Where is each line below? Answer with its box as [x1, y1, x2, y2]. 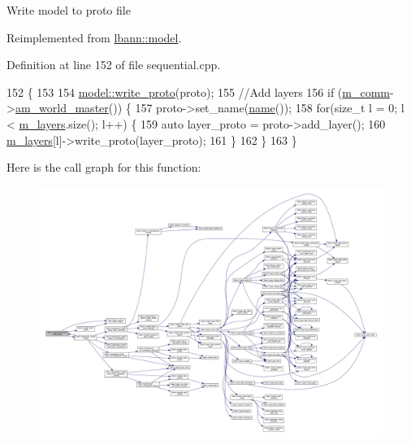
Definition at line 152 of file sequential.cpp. [6, 56, 221, 73]
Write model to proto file [6, 2, 131, 18]
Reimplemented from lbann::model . [6, 28, 182, 46]
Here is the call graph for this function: [6, 159, 201, 176]
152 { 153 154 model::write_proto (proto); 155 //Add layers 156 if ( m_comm [6, 83, 390, 100]
